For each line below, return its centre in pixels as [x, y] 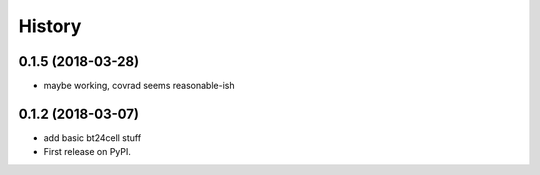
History [50, 26]
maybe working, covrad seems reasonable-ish [139, 86]
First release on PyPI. [87, 152]
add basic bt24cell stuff [92, 137]
